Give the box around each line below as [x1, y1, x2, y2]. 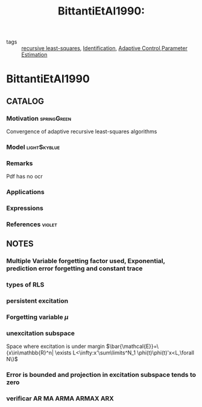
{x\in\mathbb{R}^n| [6, 349, 54, 356]
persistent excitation [6, 297, 68, 305]
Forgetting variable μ [6, 313, 69, 321]
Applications [6, 188, 45, 197]
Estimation [21, 51, 48, 58]
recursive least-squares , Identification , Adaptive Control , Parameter [21, 45, 188, 52]
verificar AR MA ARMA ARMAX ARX [6, 394, 115, 403]
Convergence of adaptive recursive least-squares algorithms [6, 128, 157, 135]
